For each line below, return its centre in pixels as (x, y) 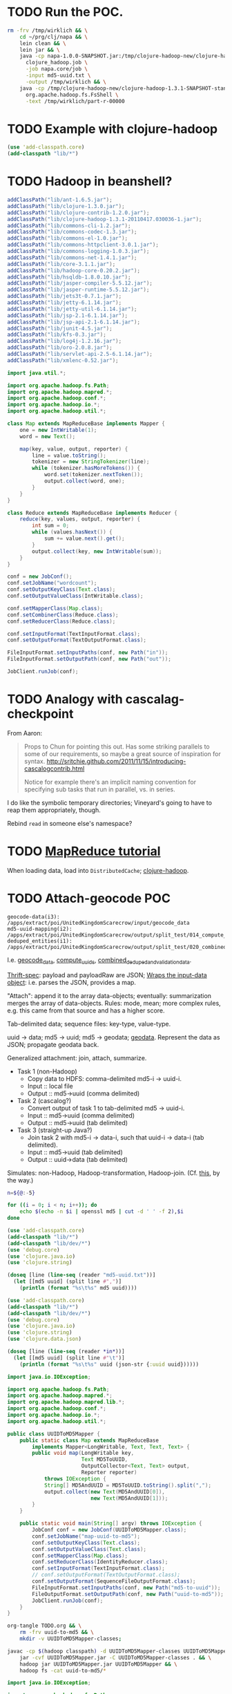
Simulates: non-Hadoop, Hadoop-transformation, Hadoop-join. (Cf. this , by (114, 1173)
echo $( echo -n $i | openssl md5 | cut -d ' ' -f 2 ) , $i (102, 1212)
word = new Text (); (48, 436)
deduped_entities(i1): (40, 941)
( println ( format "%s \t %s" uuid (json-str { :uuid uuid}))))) (109, 1364)
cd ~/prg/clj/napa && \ (54, 37)
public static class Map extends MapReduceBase (89, 1440)
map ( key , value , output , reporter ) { (74, 449)
